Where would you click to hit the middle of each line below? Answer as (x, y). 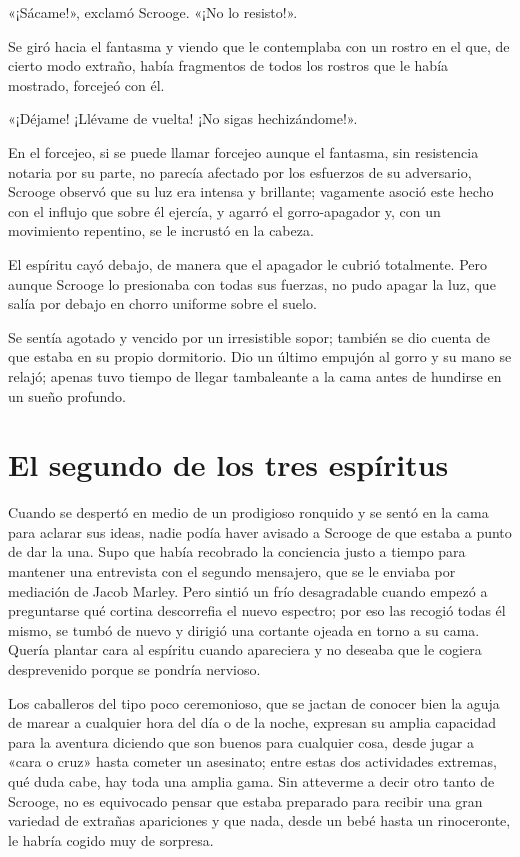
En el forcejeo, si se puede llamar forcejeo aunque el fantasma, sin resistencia (243, 151)
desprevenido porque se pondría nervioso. (134, 668)
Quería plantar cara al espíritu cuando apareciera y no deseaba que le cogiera (245, 649)
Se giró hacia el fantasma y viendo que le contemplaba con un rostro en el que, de (259, 45)
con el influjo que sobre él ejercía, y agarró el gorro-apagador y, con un (224, 210)
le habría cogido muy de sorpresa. (111, 839)
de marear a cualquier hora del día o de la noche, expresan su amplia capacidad (252, 722)
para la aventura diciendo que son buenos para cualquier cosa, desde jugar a (241, 741)
